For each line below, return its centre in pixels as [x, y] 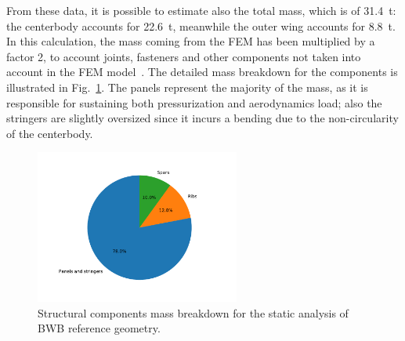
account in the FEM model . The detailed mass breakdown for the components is [202, 72]
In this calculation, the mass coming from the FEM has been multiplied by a [191, 41]
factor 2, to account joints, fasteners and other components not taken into [184, 56]
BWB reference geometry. [99, 328]
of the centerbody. [50, 133]
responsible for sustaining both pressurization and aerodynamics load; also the [194, 102]
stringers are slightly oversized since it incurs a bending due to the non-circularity [202, 118]
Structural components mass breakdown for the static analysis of [193, 312]
